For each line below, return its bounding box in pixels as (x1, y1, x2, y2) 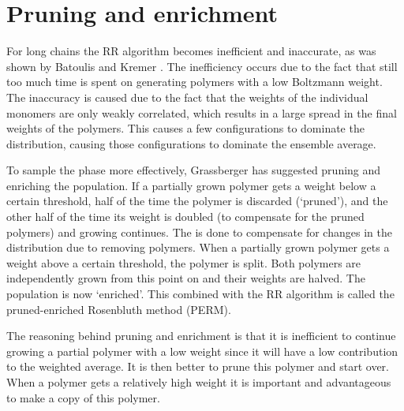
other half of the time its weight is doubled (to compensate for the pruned (6, 208, 365, 225)
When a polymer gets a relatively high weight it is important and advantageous (6, 374, 391, 390)
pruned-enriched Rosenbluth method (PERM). (6, 301, 231, 317)
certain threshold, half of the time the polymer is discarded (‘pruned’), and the (6, 192, 388, 209)
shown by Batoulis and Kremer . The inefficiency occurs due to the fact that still (6, 58, 398, 74)
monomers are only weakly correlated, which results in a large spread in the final (6, 104, 397, 121)
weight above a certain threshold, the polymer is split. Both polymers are (6, 254, 361, 271)
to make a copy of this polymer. (6, 389, 160, 405)
